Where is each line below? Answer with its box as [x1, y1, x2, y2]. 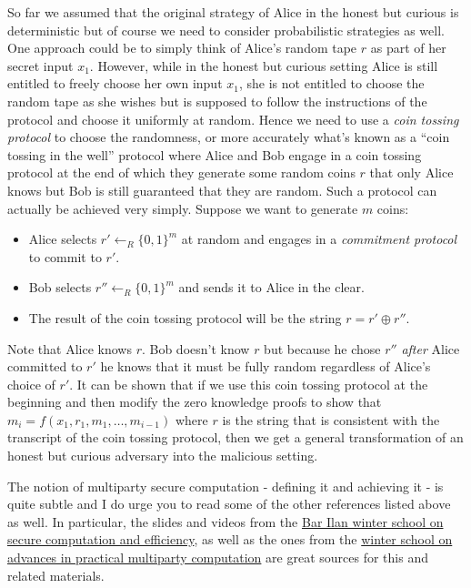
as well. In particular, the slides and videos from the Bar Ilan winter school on [7, 512, 444, 531]
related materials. [7, 565, 105, 584]
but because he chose [264, 339, 381, 358]
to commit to [28, 247, 102, 266]
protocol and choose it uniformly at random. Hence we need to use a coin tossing [7, 109, 459, 128]
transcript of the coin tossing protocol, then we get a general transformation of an [7, 428, 464, 447]
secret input [7, 56, 74, 75]
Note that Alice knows [7, 339, 132, 358]
